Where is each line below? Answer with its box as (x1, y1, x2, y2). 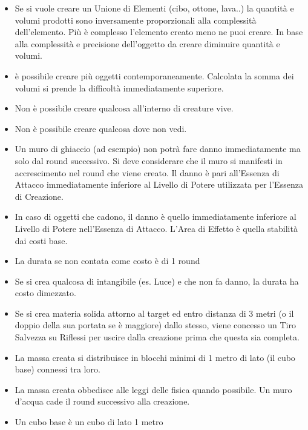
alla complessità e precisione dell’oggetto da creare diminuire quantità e (15, 37, 280, 50)
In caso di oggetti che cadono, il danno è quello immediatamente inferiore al (15, 210, 297, 223)
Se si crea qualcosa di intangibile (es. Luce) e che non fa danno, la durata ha (15, 274, 299, 287)
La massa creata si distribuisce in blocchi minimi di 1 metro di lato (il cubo (15, 351, 295, 363)
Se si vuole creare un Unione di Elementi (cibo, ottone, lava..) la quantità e (15, 2, 294, 14)
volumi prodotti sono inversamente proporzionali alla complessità (15, 13, 257, 26)
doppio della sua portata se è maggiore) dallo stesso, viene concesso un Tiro (15, 319, 296, 331)
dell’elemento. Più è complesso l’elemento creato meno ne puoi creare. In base (15, 25, 303, 38)
